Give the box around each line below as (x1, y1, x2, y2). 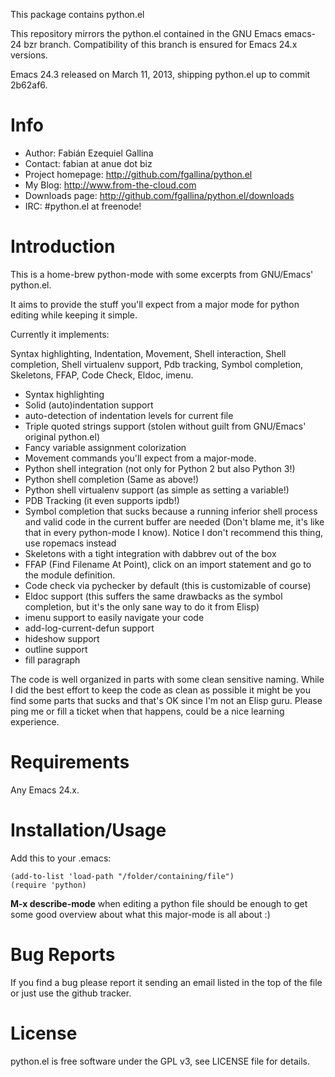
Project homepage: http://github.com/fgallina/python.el (24, 168, 253, 180)
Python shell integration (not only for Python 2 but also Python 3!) (24, 462, 296, 474)
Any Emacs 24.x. (10, 784, 80, 796)
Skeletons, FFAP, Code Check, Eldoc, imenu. (10, 369, 194, 381)
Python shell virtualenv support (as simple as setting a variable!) (24, 484, 290, 496)
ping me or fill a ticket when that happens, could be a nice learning (10, 705, 285, 717)
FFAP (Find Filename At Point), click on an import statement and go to (24, 558, 312, 570)
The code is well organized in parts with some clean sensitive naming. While (10, 673, 325, 685)
